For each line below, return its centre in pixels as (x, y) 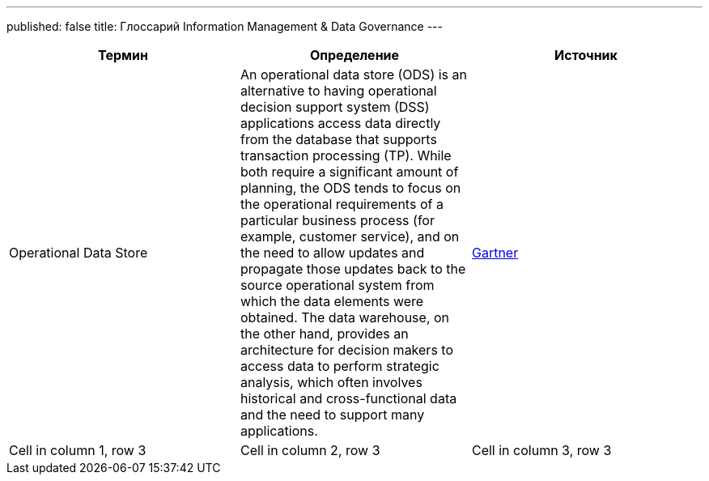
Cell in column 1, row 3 (78, 450)
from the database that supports (338, 139)
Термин (123, 55)
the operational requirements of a (342, 204)
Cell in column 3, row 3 (541, 450)
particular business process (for (337, 220)
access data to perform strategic (340, 366)
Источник (586, 55)
